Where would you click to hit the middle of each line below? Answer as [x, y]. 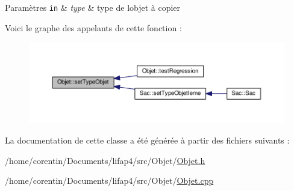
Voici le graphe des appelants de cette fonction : [93, 27]
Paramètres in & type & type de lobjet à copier [93, 7]
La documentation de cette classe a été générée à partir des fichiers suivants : [147, 140]
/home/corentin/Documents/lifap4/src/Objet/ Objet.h [105, 160]
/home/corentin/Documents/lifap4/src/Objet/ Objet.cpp [109, 180]
